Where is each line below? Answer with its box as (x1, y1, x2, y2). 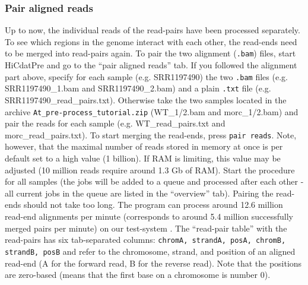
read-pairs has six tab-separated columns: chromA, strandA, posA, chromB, (5, 233, 286, 246)
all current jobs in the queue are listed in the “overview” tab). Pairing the (5, 186, 274, 199)
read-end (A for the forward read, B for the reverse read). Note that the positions (5, 256, 302, 269)
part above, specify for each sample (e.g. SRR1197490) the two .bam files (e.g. (5, 70, 288, 83)
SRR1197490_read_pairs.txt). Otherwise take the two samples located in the (5, 93, 287, 106)
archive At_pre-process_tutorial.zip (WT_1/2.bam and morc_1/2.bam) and (5, 105, 299, 118)
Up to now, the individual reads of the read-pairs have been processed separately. (5, 24, 300, 36)
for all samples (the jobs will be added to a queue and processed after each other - (5, 175, 304, 188)
